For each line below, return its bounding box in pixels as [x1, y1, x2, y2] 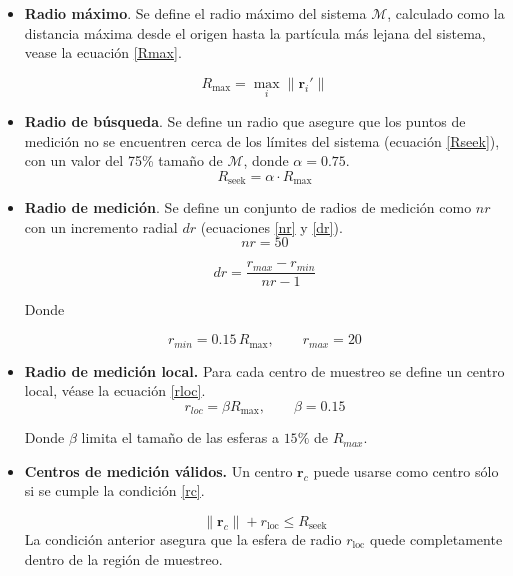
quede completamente [369, 528, 503, 549]
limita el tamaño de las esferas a [81, 427, 279, 448]
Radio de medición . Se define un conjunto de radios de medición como [24, 197, 472, 218]
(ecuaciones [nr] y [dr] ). [200, 216, 343, 237]
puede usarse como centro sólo [313, 460, 499, 481]
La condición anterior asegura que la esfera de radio [24, 528, 342, 549]
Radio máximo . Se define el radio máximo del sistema [24, 3, 367, 23]
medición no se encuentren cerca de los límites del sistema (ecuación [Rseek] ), [24, 130, 500, 151]
